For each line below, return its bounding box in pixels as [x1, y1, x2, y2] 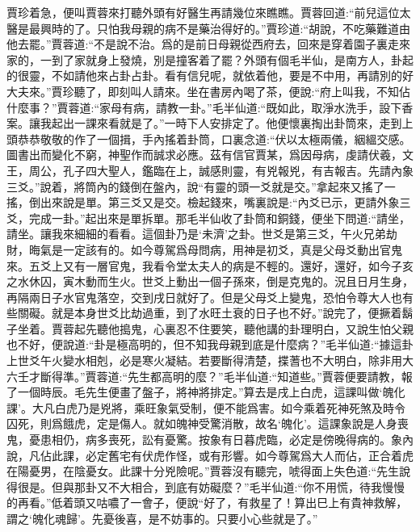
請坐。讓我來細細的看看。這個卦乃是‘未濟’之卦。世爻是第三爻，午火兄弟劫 [6, 225, 397, 242]
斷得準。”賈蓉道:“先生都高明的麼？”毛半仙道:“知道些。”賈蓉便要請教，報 [40, 367, 413, 384]
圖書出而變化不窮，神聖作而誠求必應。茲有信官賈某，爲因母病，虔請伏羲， [6, 146, 402, 163]
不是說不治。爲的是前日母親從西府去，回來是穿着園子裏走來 [94, 36, 411, 52]
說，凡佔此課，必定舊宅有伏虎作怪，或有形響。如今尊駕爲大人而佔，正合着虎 [6, 446, 414, 463]
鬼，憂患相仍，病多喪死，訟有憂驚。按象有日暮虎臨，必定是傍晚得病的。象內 [6, 431, 414, 448]
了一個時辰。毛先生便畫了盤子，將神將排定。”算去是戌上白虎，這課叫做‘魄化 [6, 383, 405, 400]
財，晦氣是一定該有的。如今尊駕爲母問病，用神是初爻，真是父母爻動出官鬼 [6, 241, 402, 258]
